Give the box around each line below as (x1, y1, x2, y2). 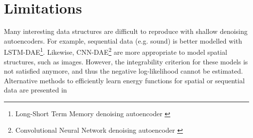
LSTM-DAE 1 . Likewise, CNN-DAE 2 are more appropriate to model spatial (4, 46, 227, 57)
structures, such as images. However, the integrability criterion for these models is (4, 56, 248, 66)
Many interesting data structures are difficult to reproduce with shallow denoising (4, 26, 248, 36)
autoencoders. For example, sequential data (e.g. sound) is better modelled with (4, 35, 242, 46)
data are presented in (4, 85, 67, 95)
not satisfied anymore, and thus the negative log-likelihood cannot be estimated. (4, 66, 243, 76)
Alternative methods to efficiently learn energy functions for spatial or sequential (4, 75, 245, 85)
